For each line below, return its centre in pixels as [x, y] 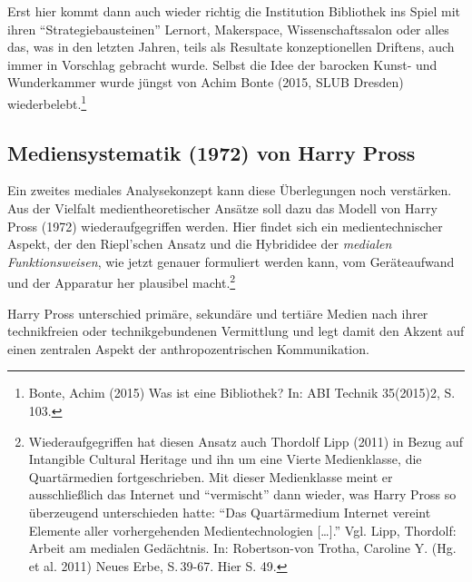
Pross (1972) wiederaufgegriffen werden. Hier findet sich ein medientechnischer [225, 226]
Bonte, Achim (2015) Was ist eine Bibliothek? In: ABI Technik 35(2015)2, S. [242, 393]
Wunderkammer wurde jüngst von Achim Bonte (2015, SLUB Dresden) [206, 82]
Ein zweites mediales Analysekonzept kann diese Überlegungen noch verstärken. [230, 190]
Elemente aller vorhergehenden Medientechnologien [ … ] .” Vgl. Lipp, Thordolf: [242, 530]
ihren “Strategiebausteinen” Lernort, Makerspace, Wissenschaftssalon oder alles [228, 29]
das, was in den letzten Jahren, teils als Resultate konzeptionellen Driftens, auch [231, 47]
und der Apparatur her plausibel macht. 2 [122, 281]
